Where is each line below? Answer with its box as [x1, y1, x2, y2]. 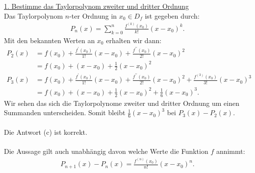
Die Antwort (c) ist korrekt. [4, 126, 87, 137]
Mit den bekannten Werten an [4, 35, 95, 45]
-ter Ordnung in [69, 10, 117, 21]
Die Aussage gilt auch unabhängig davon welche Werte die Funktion [4, 146, 208, 156]
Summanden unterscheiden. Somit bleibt [4, 107, 126, 118]
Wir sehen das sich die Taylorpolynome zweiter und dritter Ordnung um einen [4, 98, 239, 108]
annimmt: [216, 146, 245, 156]
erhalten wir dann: [106, 35, 162, 45]
